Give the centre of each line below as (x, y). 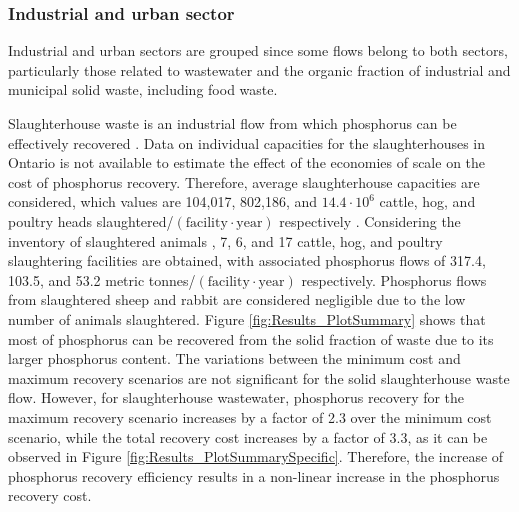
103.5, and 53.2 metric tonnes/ (102, 279)
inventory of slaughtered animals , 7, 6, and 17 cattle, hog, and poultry (225, 240)
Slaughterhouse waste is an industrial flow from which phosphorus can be (232, 123)
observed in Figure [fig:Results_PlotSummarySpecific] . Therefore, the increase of (256, 456)
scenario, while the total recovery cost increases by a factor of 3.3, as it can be (248, 436)
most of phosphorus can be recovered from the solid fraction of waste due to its (251, 338)
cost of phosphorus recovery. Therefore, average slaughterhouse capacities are (244, 181)
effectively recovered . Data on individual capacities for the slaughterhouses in (247, 142)
